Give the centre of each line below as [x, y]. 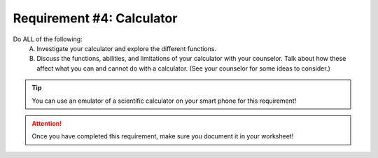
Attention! [47, 123]
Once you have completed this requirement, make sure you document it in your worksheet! [163, 136]
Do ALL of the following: [48, 39]
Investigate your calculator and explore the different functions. [127, 48]
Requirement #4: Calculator [95, 18]
